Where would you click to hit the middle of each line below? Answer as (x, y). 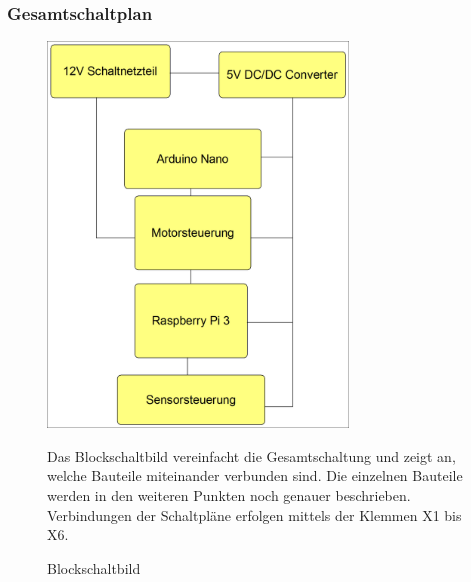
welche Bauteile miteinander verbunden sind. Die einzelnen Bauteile (255, 475)
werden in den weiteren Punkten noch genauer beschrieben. (229, 495)
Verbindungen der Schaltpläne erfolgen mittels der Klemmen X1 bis (254, 514)
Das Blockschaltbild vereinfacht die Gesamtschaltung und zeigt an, (251, 455)
